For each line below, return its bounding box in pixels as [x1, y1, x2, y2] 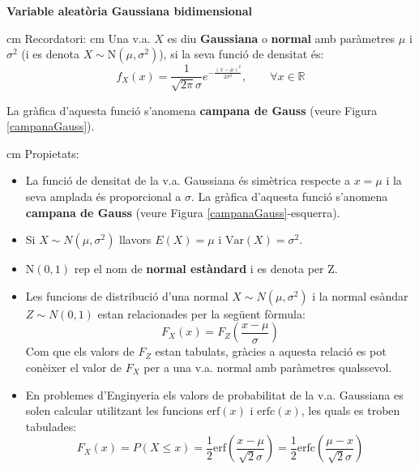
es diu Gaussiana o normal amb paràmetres [167, 29, 395, 46]
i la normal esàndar [312, 287, 408, 304]
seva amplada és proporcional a [25, 188, 182, 205]
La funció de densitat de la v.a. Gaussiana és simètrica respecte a [25, 172, 350, 189]
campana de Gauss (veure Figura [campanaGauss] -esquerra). [25, 203, 340, 220]
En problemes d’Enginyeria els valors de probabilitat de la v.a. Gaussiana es [25, 386, 404, 403]
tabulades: [25, 417, 77, 434]
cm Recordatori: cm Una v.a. [6, 29, 151, 46]
